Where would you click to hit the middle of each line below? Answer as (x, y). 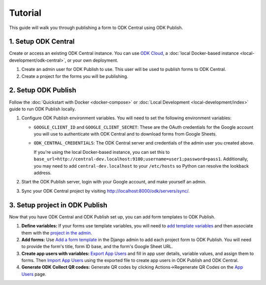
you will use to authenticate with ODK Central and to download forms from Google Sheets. (125, 134)
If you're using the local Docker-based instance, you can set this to (102, 152)
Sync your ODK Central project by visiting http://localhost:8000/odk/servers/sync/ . (105, 191)
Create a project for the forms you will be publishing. (75, 76)
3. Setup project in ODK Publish (58, 205)
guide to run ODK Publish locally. (42, 109)
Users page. (34, 274)
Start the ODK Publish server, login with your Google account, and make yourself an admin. (114, 182)
